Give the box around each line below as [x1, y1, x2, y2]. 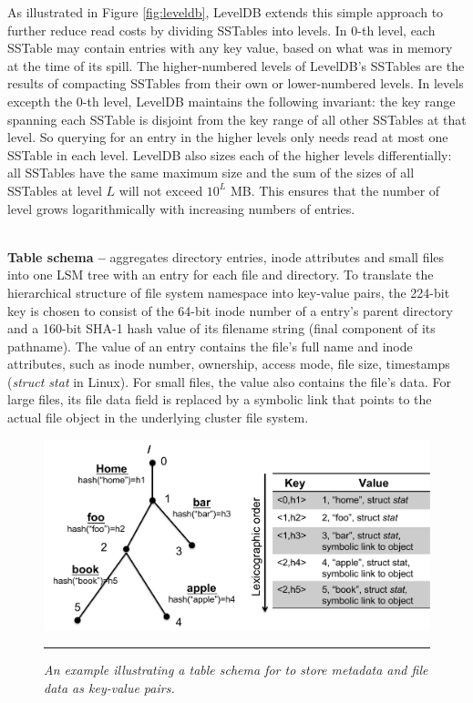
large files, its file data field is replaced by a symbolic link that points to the [7, 390, 432, 409]
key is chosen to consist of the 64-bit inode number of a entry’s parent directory [7, 301, 454, 320]
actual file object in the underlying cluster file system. [7, 408, 309, 427]
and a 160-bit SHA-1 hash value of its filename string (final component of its [7, 319, 436, 338]
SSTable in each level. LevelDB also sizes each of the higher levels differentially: [7, 145, 452, 164]
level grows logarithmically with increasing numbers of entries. [7, 199, 355, 218]
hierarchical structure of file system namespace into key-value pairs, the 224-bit [7, 282, 450, 301]
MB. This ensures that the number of [230, 180, 440, 199]
